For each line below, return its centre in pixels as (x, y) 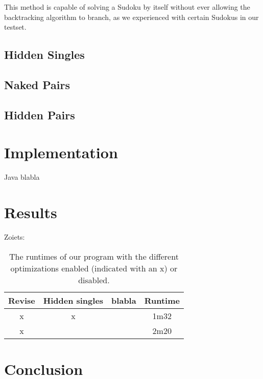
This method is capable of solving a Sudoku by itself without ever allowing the (127, 7)
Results (31, 212)
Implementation (61, 152)
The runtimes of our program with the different (94, 256)
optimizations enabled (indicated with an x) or (94, 268)
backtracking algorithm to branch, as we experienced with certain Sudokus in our (131, 17)
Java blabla (22, 177)
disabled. (94, 280)
